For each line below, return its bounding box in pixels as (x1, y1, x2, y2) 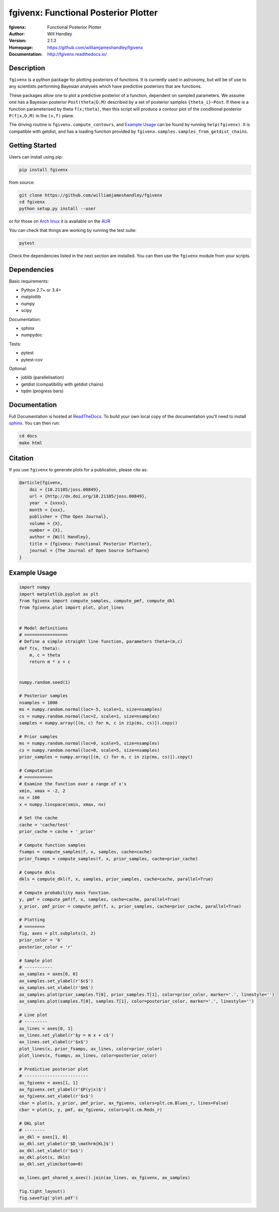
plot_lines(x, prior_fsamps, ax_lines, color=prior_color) (19, 1046, 162, 1051)
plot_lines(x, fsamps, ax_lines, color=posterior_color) (19, 1053, 157, 1058)
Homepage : (9, 44, 33, 50)
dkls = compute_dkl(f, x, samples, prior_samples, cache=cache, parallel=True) (19, 876, 214, 882)
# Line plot (19, 1012, 48, 1018)
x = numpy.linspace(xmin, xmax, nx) (19, 802, 107, 807)
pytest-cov (21, 356, 43, 362)
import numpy (19, 584, 50, 590)
